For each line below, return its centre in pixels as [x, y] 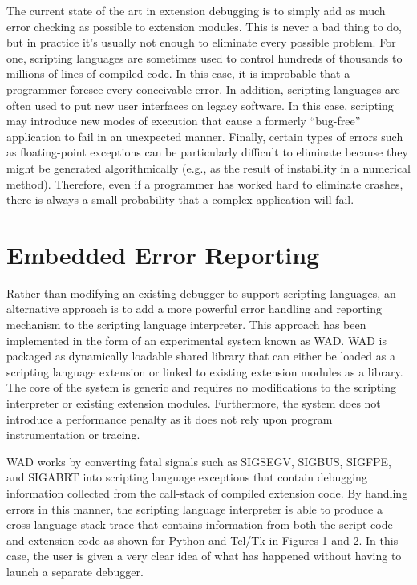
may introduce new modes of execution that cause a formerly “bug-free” [184, 121]
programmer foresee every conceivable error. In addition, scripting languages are [203, 89]
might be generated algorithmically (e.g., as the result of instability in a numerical [209, 167]
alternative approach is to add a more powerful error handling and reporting [194, 309]
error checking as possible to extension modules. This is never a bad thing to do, [204, 26]
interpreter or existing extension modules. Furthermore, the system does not [194, 403]
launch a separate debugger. [75, 571]
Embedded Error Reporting [163, 254]
